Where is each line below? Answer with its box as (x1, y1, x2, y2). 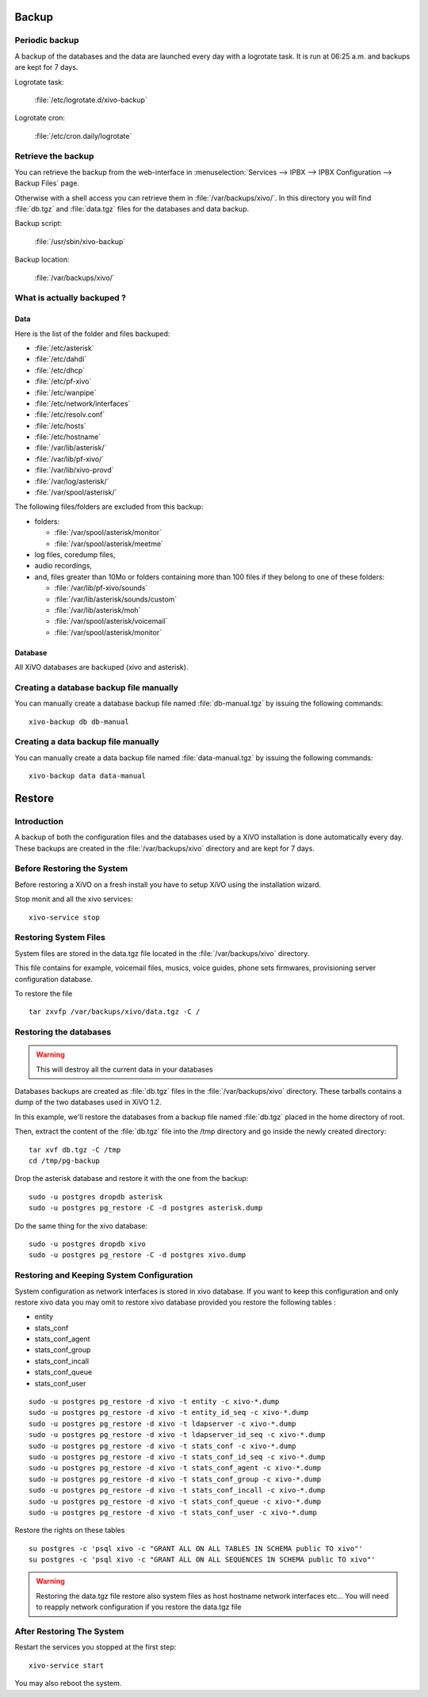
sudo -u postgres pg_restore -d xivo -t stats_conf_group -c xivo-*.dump (29, 1474, 322, 1484)
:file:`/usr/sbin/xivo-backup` (34, 236, 126, 246)
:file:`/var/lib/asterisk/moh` (54, 605, 141, 614)
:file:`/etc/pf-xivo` (34, 376, 92, 386)
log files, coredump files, (34, 549, 116, 559)
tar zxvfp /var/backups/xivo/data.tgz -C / (29, 1007, 201, 1016)
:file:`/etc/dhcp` (34, 365, 86, 375)
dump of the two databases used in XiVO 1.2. (14, 1098, 162, 1107)
